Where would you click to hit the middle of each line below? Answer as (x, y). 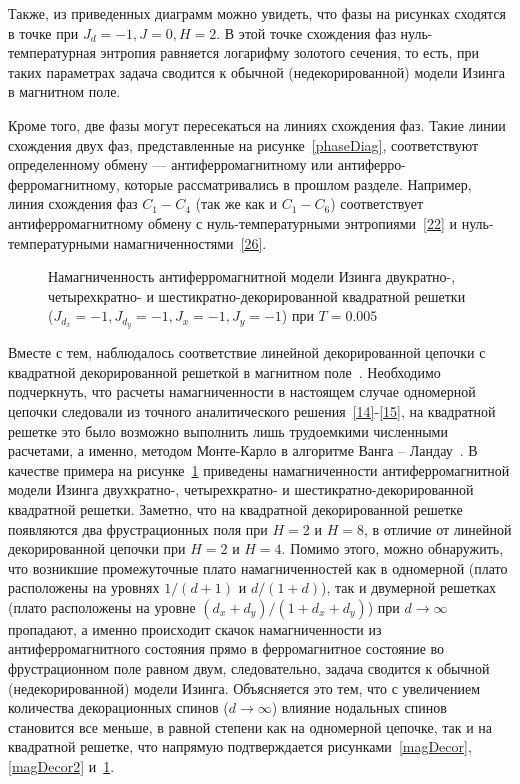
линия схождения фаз (73, 203)
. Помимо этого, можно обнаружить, (392, 548)
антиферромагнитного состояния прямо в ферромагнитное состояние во (226, 648)
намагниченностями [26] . (190, 242)
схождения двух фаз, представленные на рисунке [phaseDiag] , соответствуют (243, 144)
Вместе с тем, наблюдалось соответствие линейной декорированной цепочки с (247, 352)
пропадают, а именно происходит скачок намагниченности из (195, 628)
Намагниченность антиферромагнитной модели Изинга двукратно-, (252, 276)
